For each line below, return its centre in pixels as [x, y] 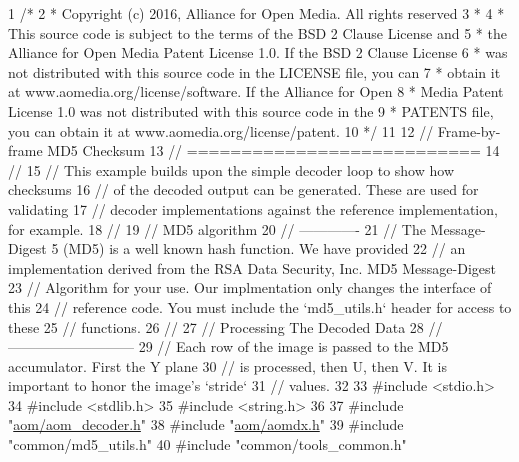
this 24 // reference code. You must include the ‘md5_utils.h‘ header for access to [260, 306]
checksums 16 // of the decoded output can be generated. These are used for [243, 189]
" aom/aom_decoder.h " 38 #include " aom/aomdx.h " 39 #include [206, 424]
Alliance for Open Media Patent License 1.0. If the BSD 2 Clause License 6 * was [258, 52]
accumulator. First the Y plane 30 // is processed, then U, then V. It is [227, 365]
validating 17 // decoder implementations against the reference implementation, [253, 208]
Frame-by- [469, 130]
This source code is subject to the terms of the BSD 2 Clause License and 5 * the [257, 32]
